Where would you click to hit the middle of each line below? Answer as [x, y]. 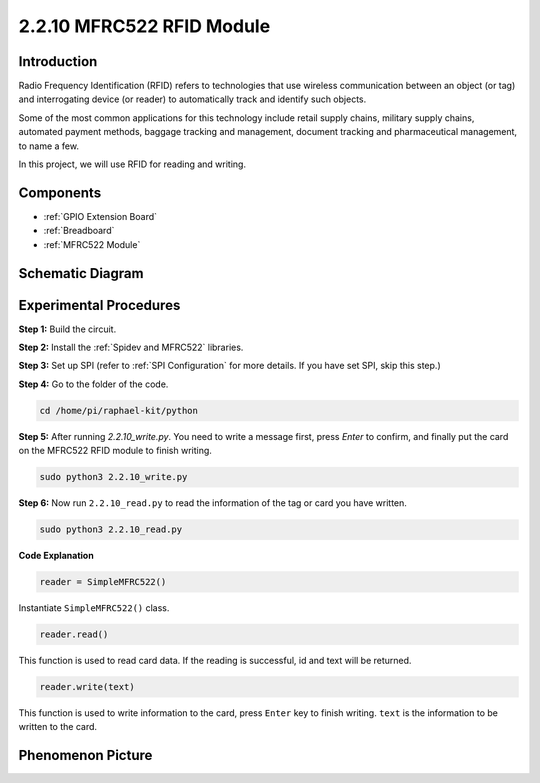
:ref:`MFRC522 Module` [92, 244]
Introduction [58, 61]
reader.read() [74, 634]
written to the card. [58, 727]
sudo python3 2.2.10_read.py [111, 529]
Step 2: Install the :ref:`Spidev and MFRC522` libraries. [131, 347]
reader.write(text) [87, 687]
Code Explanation [56, 556]
